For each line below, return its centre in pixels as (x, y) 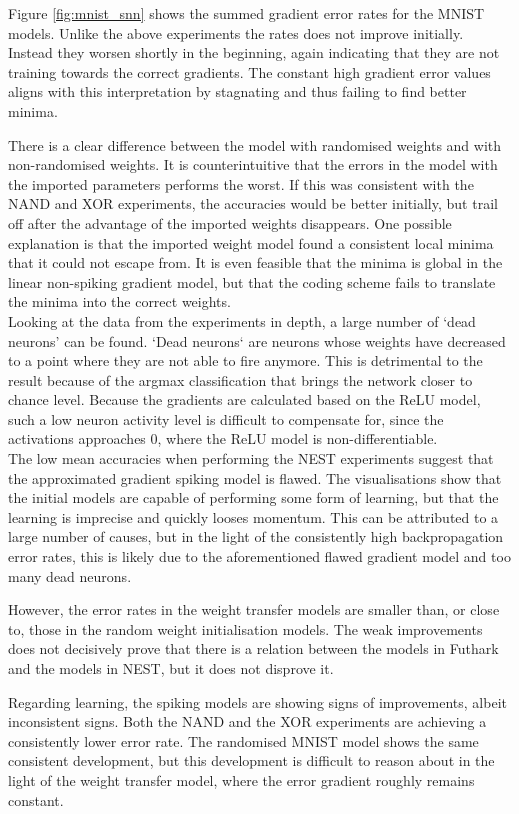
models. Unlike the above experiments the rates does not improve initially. (236, 32)
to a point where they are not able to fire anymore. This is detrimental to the (245, 360)
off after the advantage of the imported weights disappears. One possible (230, 222)
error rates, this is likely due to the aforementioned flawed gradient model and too (259, 556)
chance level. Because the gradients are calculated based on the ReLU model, (244, 399)
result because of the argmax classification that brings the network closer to (240, 379)
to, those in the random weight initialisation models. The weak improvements (245, 628)
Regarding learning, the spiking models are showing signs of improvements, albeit (257, 701)
